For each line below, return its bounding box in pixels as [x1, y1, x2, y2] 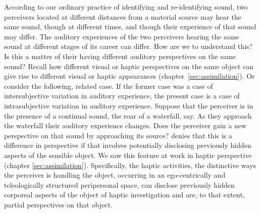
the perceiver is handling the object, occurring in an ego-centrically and [4, 170, 226, 180]
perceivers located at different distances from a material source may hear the [4, 11, 241, 22]
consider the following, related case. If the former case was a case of [4, 80, 213, 91]
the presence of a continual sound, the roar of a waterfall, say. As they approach [4, 110, 252, 121]
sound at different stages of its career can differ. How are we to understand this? [4, 41, 253, 51]
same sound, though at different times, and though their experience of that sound [4, 21, 256, 32]
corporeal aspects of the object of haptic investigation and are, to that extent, [4, 189, 245, 200]
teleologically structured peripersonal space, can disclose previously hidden [4, 179, 235, 190]
